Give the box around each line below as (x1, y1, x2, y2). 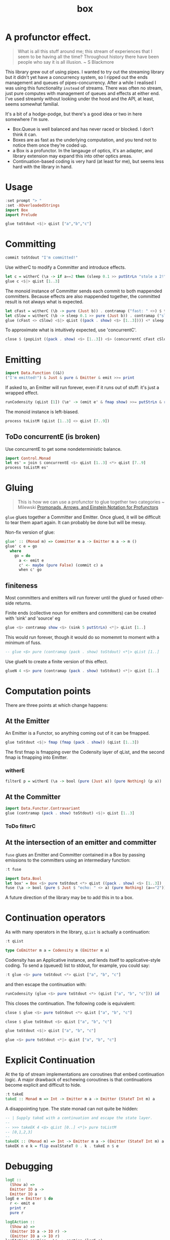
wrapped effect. (5, 390, 39, 396)
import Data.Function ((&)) (5, 370, 65, 376)
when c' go (18, 567, 42, 572)
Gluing (5, 482, 34, 494)
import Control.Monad (5, 456, 51, 461)
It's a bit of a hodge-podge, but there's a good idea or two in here (5, 111, 143, 117)
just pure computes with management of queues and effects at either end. (5, 90, 160, 96)
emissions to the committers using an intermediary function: (5, 857, 131, 863)
